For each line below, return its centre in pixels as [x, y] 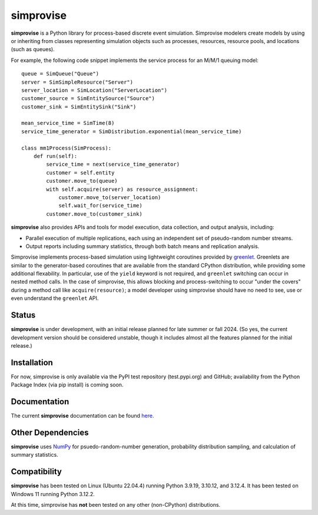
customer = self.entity [80, 173]
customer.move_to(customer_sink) [94, 214]
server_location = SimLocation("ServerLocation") [95, 90]
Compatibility [36, 472]
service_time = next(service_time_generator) [113, 164]
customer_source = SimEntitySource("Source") [88, 98]
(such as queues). [33, 49]
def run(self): [55, 156]
